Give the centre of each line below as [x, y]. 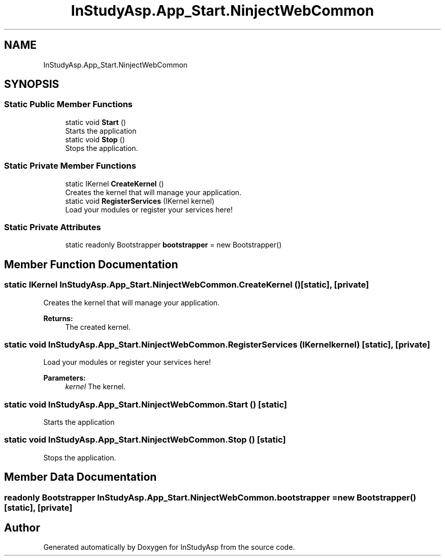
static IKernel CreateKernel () [115, 183]
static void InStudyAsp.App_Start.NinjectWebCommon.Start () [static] [146, 404]
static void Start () [96, 122]
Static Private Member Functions [70, 166]
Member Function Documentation [91, 264]
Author [22, 528]
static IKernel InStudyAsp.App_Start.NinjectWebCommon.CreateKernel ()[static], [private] [187, 285]
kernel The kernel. [96, 387]
